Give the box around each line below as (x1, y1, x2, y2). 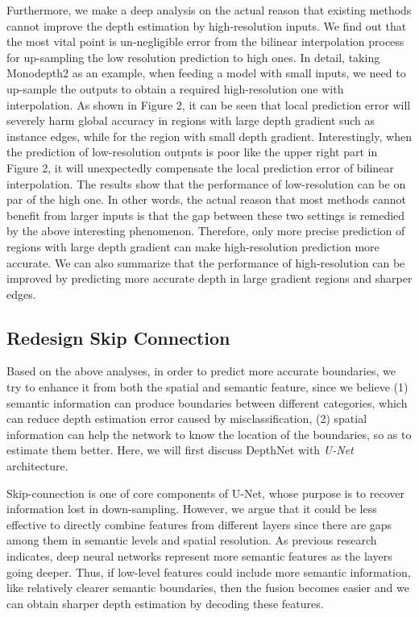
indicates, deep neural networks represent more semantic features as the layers (6, 548, 392, 565)
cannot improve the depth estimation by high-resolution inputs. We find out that (6, 17, 407, 34)
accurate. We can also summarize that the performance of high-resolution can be (6, 254, 405, 271)
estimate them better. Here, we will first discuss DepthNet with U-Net (6, 441, 354, 458)
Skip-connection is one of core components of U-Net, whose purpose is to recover (6, 484, 404, 501)
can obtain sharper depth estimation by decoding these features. (6, 594, 324, 611)
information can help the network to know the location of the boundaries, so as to (6, 425, 412, 442)
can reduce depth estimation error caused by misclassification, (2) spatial (6, 410, 367, 427)
